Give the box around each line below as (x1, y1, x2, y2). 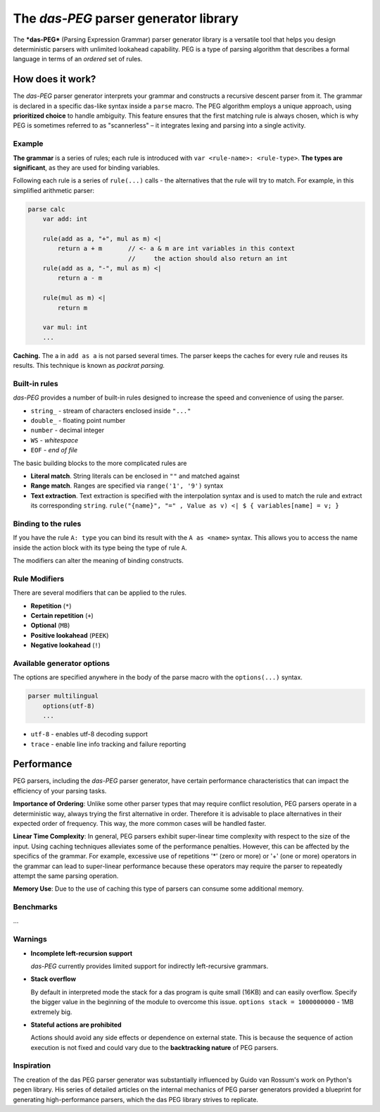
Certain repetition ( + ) (30, 612, 94, 620)
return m (57, 304, 88, 311)
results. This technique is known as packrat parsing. (13, 362, 165, 370)
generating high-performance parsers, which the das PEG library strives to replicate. (13, 1095, 258, 1104)
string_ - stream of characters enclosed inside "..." (30, 406, 191, 415)
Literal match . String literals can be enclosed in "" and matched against (30, 472, 240, 481)
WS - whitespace (30, 435, 79, 444)
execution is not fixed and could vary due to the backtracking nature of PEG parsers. (30, 1043, 279, 1051)
